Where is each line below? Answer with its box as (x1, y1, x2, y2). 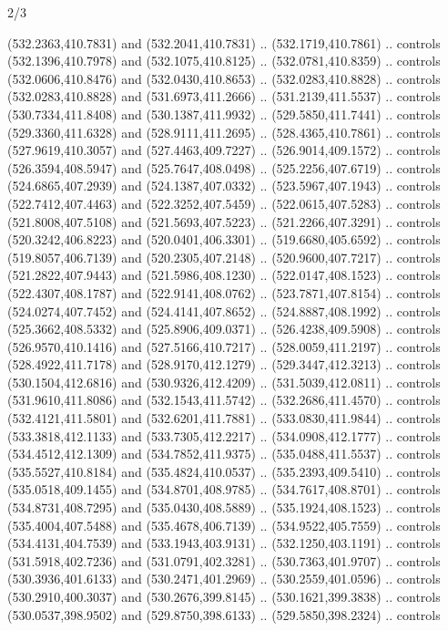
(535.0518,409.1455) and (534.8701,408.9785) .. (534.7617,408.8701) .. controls (7, 480, 441, 499)
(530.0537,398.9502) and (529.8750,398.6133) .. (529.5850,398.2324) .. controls (7, 605, 441, 624)
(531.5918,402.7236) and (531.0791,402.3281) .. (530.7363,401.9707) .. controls (7, 551, 441, 570)
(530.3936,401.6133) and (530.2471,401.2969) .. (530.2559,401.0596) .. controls (7, 569, 441, 588)
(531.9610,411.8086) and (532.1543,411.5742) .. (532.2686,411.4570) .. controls (7, 390, 441, 409)
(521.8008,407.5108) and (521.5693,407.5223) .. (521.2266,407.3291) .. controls (7, 212, 441, 231)
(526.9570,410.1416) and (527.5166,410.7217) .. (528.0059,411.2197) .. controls (7, 336, 441, 356)
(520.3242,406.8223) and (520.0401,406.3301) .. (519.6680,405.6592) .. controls (7, 230, 441, 249)
